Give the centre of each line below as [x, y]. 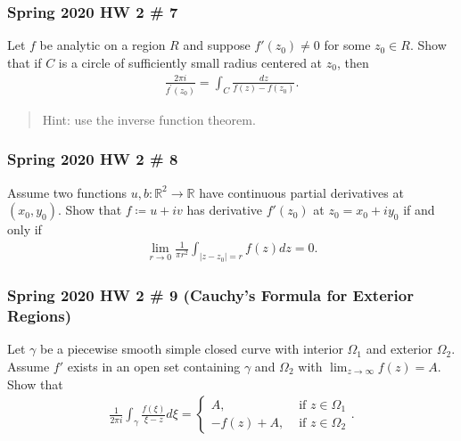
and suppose [217, 45]
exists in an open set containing [154, 367]
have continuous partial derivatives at [301, 192]
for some [347, 45]
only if [25, 229]
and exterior [399, 349]
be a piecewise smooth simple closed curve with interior [192, 349]
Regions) [39, 316]
